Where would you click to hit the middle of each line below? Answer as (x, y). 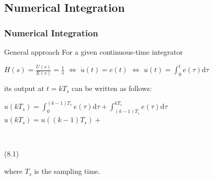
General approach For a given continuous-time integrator (94, 52)
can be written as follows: (112, 88)
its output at (24, 88)
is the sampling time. (67, 171)
